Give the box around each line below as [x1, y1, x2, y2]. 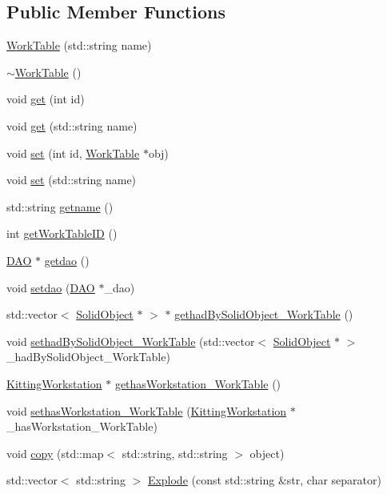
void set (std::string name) [6, 171, 137, 188]
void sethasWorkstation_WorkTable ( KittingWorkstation [6, 402, 287, 419]
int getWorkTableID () [6, 225, 118, 242]
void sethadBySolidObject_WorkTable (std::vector [6, 332, 255, 349]
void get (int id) [6, 90, 85, 107]
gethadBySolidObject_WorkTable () [174, 306, 353, 323]
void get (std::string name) [6, 117, 138, 134]
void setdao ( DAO [6, 279, 95, 295]
